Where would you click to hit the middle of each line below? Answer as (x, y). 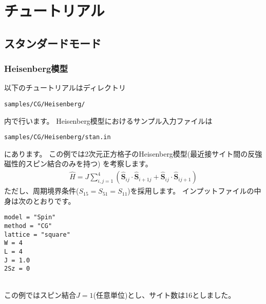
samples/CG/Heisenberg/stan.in (58, 137)
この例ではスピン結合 (40, 295)
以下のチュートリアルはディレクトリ (65, 88)
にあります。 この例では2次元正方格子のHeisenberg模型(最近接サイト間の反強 (133, 153)
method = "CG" (28, 226)
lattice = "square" (37, 234)
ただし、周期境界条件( (42, 191)
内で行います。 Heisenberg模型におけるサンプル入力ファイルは (108, 120)
